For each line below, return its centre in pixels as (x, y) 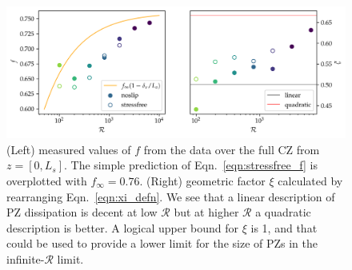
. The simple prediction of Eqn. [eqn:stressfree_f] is (191, 165)
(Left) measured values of (69, 149)
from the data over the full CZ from (232, 149)
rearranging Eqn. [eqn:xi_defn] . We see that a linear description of (171, 196)
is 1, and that (284, 227)
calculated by (310, 180)
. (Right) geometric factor (202, 180)
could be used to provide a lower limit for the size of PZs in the (162, 243)
